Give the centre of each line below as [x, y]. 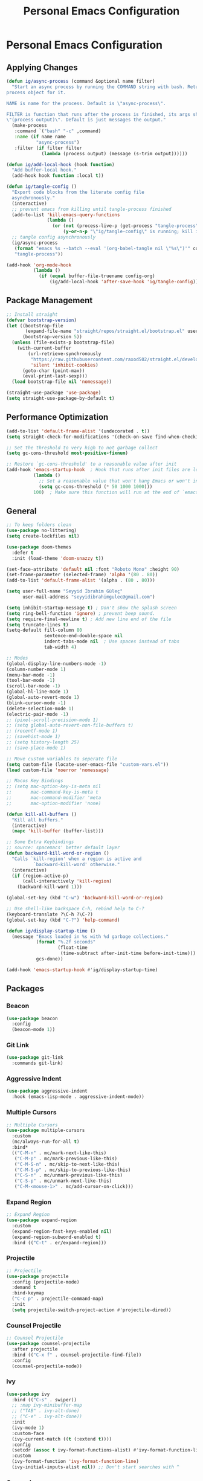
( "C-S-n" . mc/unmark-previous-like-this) [68, 1175]
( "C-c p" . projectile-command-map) [58, 1299]
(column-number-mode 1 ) [36, 669]
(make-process [29, 126]
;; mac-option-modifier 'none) [54, 803]
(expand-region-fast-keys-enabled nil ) [62, 1231]
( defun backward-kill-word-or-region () [58, 853]
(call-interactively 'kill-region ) [67, 881]
